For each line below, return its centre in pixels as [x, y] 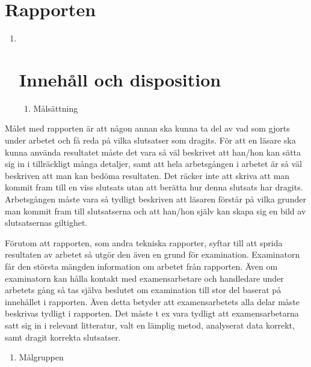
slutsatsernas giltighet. [46, 223]
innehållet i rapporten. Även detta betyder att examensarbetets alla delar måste [152, 301]
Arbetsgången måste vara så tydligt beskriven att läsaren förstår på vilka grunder [155, 199]
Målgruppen [41, 357]
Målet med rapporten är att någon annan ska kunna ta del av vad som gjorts [147, 128]
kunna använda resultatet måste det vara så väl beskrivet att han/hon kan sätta [153, 152]
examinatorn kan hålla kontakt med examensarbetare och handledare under [144, 278]
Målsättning [56, 108]
